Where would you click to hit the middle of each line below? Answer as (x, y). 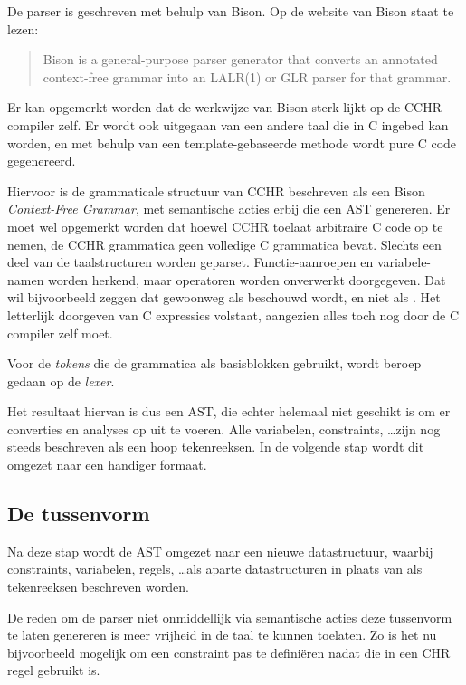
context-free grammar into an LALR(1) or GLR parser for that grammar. (247, 76)
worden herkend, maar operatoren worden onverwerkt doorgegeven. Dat (247, 279)
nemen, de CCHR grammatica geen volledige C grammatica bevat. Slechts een (224, 244)
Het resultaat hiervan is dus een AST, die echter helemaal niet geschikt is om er (229, 411)
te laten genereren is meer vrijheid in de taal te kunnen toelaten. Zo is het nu (222, 635)
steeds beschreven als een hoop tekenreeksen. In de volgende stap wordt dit (216, 447)
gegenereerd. (42, 161)
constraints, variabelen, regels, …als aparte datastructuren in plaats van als (215, 569)
